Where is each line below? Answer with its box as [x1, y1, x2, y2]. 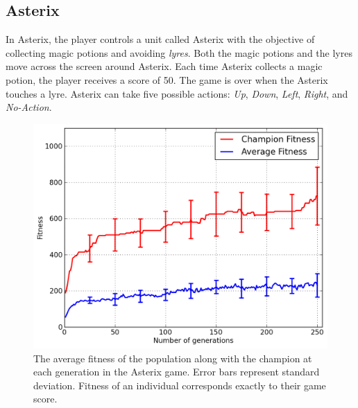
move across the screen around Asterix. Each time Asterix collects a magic [6, 59, 323, 73]
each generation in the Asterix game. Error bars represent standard [33, 364, 320, 379]
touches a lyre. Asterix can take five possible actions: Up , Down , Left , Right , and [6, 86, 348, 100]
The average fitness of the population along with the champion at [33, 351, 312, 365]
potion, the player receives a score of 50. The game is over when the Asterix [6, 72, 328, 87]
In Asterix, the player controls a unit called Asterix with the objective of [6, 32, 315, 46]
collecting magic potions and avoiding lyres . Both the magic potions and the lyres [6, 45, 352, 60]
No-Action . [6, 100, 52, 114]
